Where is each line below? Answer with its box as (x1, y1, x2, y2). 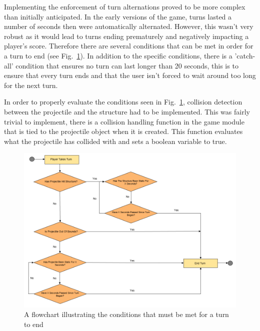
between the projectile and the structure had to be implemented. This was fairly (4, 106, 250, 116)
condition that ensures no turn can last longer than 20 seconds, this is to (15, 60, 238, 70)
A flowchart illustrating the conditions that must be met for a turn (24, 309, 229, 319)
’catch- (234, 50, 255, 60)
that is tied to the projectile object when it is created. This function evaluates (4, 126, 243, 136)
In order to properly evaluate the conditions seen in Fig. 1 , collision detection (4, 96, 242, 107)
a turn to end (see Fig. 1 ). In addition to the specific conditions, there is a (4, 50, 232, 60)
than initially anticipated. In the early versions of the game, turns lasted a (4, 11, 232, 21)
